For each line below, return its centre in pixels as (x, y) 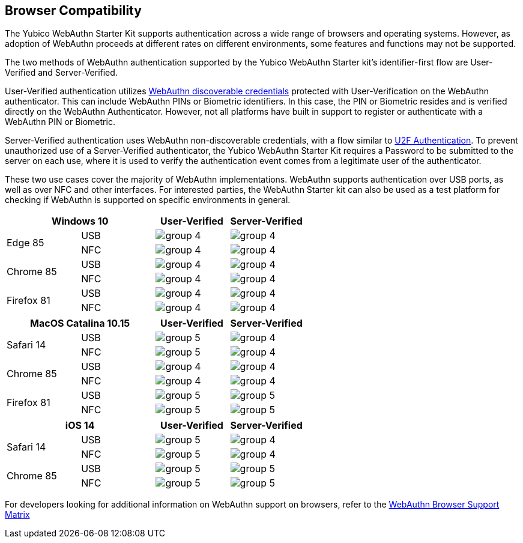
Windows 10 (80, 221)
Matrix (17, 515)
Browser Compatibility (73, 11)
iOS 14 (80, 426)
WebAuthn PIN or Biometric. (60, 122)
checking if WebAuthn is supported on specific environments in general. (148, 200)
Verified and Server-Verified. (61, 73)
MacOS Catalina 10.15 (80, 323)
